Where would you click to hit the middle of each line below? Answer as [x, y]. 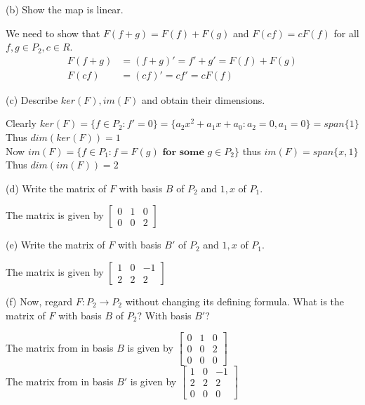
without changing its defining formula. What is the [235, 301]
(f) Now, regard [39, 301]
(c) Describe [32, 99]
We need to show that [53, 33]
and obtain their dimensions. [204, 99]
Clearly [21, 123]
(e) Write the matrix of [55, 245]
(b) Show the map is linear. [65, 9]
